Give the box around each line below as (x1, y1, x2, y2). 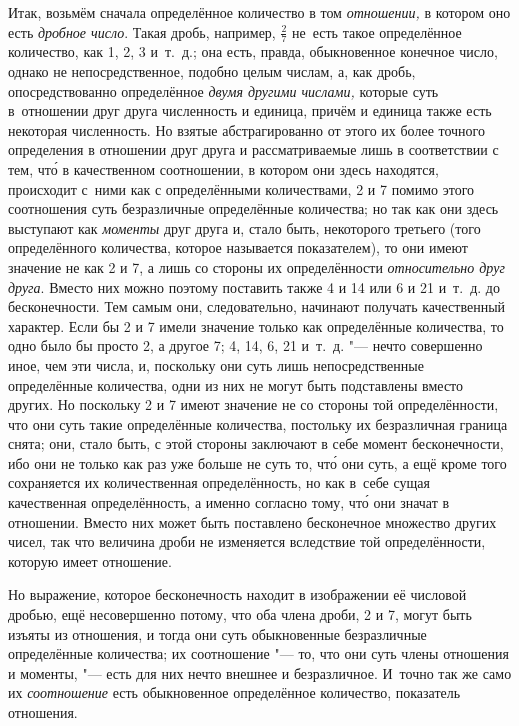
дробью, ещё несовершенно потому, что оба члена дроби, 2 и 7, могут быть (8, 604, 472, 625)
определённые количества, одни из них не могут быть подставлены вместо (8, 374, 464, 395)
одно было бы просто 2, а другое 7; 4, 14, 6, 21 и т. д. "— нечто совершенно (8, 335, 483, 356)
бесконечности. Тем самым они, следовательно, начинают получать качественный (8, 296, 506, 317)
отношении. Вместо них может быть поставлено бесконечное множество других (8, 511, 497, 532)
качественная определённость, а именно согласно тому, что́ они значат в (8, 492, 450, 513)
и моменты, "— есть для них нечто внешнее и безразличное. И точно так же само (8, 662, 512, 683)
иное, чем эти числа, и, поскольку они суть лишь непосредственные (8, 354, 424, 375)
